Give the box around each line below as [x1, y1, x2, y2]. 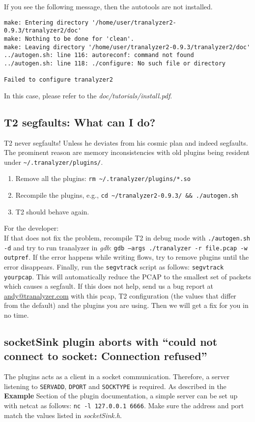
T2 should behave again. [15, 206, 89, 216]
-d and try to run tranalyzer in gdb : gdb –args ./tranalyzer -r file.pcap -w [4, 242, 248, 252]
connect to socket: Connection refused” [4, 348, 207, 363]
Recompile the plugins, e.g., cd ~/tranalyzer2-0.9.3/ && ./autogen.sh [15, 190, 238, 200]
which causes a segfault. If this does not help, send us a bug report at [4, 281, 214, 291]
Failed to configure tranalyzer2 [4, 76, 113, 84]
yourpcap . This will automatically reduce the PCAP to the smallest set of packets [4, 271, 251, 281]
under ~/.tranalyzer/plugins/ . [4, 156, 103, 167]
